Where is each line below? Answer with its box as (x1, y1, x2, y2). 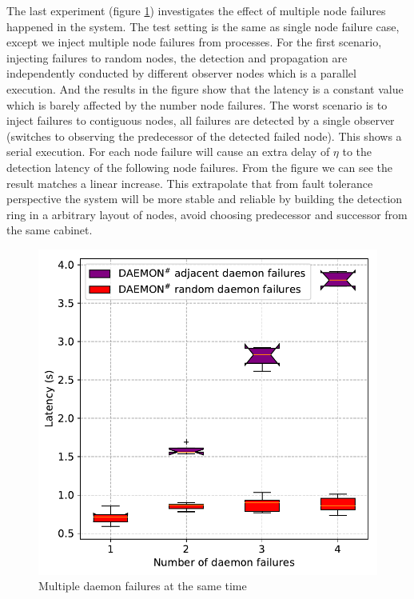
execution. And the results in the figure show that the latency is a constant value (6, 80, 404, 97)
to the (342, 143, 372, 160)
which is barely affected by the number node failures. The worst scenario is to (6, 96, 388, 113)
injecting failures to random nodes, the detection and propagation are (6, 49, 348, 66)
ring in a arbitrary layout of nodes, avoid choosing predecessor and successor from (6, 206, 408, 222)
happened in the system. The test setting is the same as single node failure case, (6, 18, 400, 34)
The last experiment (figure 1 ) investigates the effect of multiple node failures (6, 2, 386, 18)
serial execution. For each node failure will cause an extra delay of (6, 143, 330, 160)
